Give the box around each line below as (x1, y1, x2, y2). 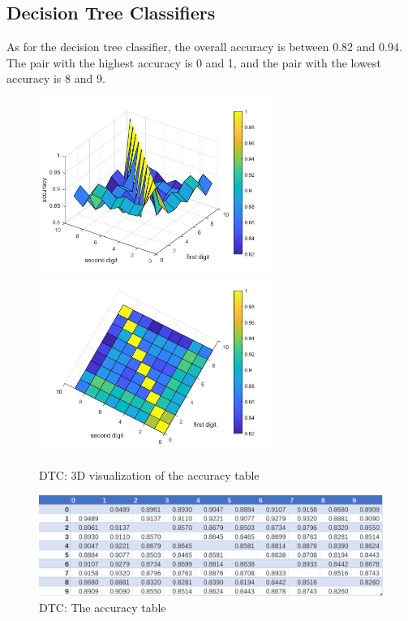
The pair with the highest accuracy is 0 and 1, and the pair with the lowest (6, 54, 381, 71)
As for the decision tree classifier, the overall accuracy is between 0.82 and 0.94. (6, 38, 402, 55)
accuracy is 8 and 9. (6, 70, 105, 87)
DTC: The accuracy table (39, 598, 166, 615)
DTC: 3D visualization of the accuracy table (39, 467, 260, 484)
